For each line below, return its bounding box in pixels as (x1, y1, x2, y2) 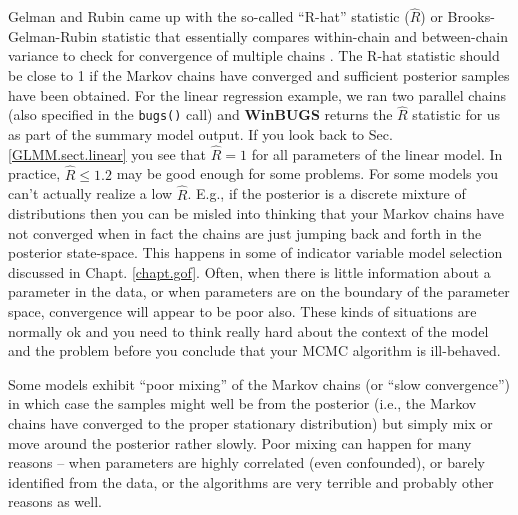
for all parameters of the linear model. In (251, 143, 503, 164)
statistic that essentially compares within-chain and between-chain (102, 25, 509, 46)
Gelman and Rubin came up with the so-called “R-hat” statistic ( (8, 6, 410, 27)
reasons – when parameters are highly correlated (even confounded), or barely (8, 452, 485, 473)
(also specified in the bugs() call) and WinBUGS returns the (8, 104, 393, 125)
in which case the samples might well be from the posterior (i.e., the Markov (8, 393, 477, 414)
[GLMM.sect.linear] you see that (8, 143, 207, 164)
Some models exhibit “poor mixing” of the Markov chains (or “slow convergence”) (8, 373, 511, 394)
